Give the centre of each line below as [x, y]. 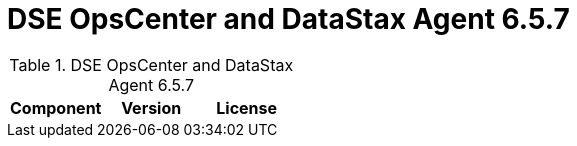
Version [151, 107]
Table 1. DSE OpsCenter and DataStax [151, 64]
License [247, 107]
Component [56, 107]
